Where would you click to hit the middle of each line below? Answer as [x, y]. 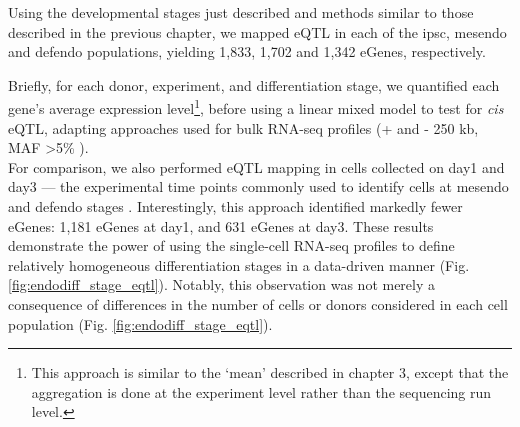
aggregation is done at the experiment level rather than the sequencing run [261, 391]
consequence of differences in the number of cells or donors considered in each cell [258, 303]
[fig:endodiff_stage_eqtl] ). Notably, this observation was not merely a [222, 284]
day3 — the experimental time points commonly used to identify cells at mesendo [258, 186]
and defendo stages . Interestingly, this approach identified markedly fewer [235, 206]
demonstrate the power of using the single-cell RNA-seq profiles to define [231, 245]
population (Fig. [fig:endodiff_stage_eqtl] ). [140, 323]
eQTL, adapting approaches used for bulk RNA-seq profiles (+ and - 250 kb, [243, 127]
